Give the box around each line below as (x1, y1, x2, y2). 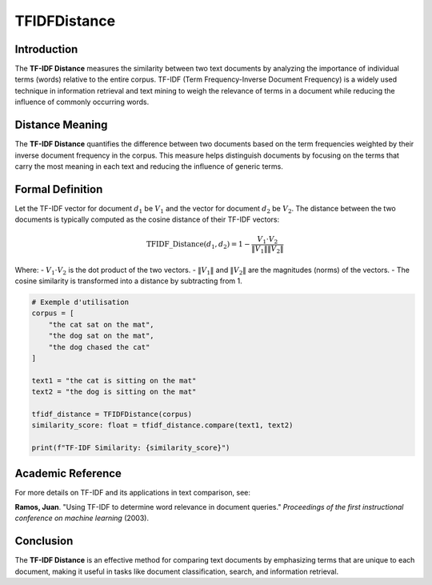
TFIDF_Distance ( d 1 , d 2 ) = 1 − (146, 240, 251, 251)
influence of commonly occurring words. (14, 97, 150, 107)
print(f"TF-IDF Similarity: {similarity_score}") (31, 443, 230, 452)
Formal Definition (14, 182, 103, 196)
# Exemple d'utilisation (31, 298, 130, 307)
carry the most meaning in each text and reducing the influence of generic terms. (14, 161, 283, 171)
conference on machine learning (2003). (14, 513, 150, 523)
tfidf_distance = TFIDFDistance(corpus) (31, 409, 192, 419)
